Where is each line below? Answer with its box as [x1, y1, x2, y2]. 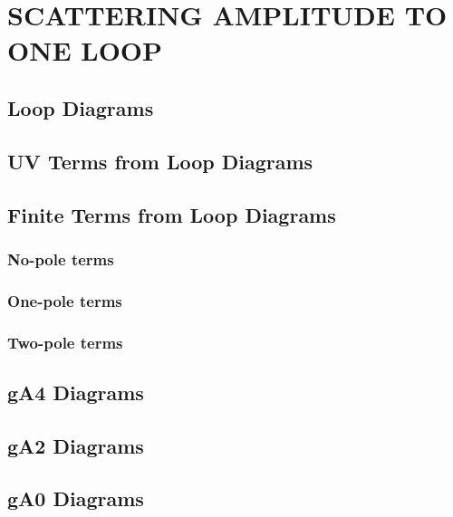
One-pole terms [7, 289, 122, 311]
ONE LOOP [7, 32, 163, 69]
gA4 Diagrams [7, 378, 144, 406]
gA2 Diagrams [7, 431, 144, 459]
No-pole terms [7, 247, 114, 270]
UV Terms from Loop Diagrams [7, 147, 313, 175]
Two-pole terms [7, 330, 123, 353]
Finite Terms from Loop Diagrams [7, 200, 336, 228]
